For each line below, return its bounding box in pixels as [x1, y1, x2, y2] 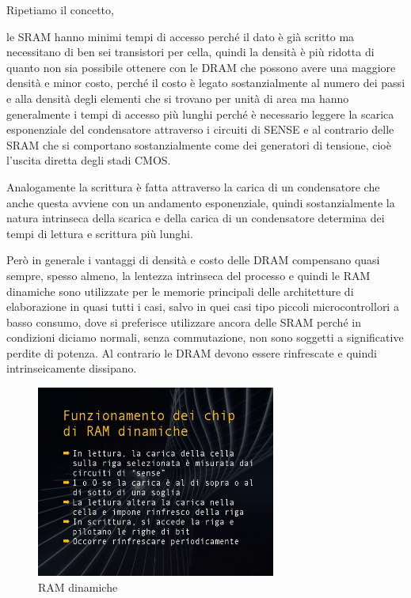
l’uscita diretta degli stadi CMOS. [6, 152, 171, 168]
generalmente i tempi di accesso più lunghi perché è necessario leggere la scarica [6, 105, 394, 122]
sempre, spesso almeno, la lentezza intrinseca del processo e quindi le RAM [6, 267, 371, 283]
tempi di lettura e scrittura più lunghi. [6, 225, 193, 241]
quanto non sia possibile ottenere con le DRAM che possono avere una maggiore [6, 59, 396, 75]
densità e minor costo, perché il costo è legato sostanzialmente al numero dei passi [6, 74, 405, 91]
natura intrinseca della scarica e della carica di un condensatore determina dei [6, 210, 385, 226]
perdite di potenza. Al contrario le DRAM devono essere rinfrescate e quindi [6, 344, 377, 361]
